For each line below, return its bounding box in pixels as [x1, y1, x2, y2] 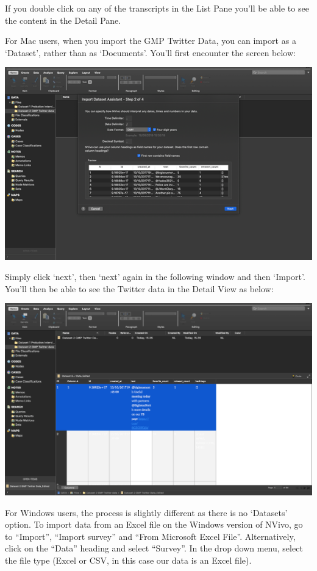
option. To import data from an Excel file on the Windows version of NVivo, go [5, 518, 303, 531]
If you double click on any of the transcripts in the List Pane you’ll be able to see [5, 2, 309, 14]
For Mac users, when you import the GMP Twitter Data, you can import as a [5, 34, 296, 47]
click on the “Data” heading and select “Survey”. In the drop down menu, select [5, 542, 303, 555]
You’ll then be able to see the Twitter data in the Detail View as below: [5, 282, 274, 295]
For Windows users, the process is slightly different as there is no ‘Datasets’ [5, 506, 288, 519]
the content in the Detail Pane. [5, 13, 121, 26]
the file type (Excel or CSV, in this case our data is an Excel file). [5, 553, 252, 566]
